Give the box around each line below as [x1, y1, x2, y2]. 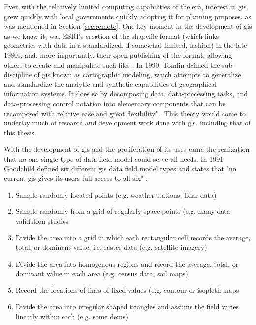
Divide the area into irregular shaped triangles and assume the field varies [15, 301, 239, 312]
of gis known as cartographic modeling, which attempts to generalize [34, 69, 241, 80]
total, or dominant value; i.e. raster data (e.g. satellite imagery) [15, 242, 207, 252]
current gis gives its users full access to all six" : [4, 173, 148, 183]
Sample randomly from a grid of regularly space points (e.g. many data [15, 206, 230, 216]
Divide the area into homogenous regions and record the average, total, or [15, 258, 239, 269]
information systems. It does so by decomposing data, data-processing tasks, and [4, 88, 248, 99]
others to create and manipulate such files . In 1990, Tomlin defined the [4, 59, 220, 70]
